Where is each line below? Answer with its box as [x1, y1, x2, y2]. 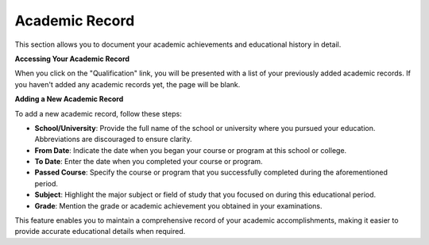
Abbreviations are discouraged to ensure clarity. [34, 135, 192, 144]
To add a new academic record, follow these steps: [14, 109, 182, 118]
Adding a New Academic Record [14, 94, 124, 104]
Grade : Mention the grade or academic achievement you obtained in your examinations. [34, 201, 323, 210]
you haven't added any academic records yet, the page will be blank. [14, 79, 241, 89]
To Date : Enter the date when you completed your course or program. [34, 157, 263, 167]
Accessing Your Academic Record [14, 54, 130, 63]
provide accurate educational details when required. [14, 227, 186, 236]
